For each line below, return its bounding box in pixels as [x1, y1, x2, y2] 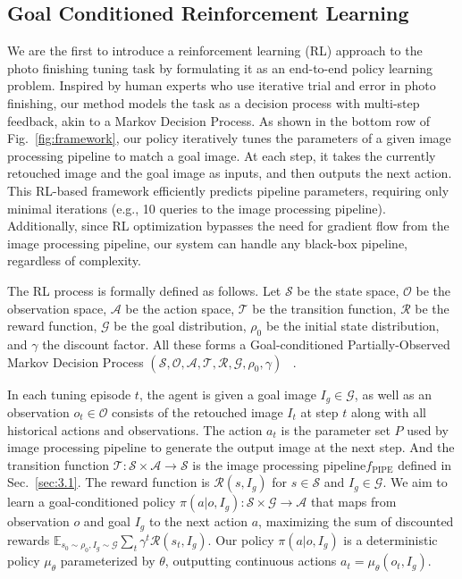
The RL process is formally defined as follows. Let [7, 281, 281, 299]
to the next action [148, 512, 248, 531]
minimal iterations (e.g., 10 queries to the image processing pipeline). [7, 198, 386, 217]
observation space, [7, 298, 107, 317]
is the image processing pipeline [192, 455, 366, 474]
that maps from [310, 492, 397, 511]
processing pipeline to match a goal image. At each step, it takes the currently [7, 146, 436, 164]
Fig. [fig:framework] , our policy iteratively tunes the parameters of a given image [7, 129, 451, 147]
